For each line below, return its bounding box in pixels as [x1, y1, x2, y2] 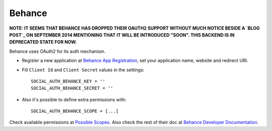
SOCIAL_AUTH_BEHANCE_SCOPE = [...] [31, 108, 119, 114]
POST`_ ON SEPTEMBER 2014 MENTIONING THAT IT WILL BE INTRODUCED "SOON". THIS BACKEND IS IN [9, 32, 235, 38]
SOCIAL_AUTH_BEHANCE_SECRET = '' [31, 85, 113, 91]
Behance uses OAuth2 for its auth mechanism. [9, 48, 106, 54]
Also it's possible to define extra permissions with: [22, 96, 127, 102]
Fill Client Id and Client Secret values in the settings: [22, 67, 145, 73]
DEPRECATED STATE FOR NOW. [9, 39, 77, 45]
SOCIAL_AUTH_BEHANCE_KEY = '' [31, 78, 106, 84]
